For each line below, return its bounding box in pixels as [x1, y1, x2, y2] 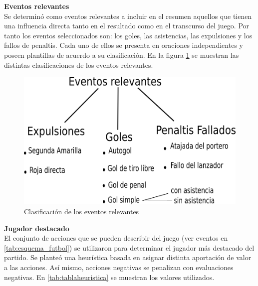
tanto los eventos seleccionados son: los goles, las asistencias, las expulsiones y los [4, 30, 253, 40]
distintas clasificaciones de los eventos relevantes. [4, 59, 153, 70]
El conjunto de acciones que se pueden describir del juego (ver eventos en [4, 233, 228, 243]
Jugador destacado [4, 223, 69, 233]
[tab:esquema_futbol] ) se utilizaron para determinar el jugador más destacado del [4, 242, 255, 253]
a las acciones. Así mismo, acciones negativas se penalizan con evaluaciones [4, 262, 234, 273]
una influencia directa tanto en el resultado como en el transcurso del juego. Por [4, 20, 250, 31]
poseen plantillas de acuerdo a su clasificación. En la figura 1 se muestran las [4, 49, 239, 60]
